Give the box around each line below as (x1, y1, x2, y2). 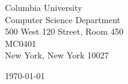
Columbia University (5, 1, 83, 13)
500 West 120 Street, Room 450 (5, 25, 124, 38)
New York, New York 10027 (5, 49, 109, 61)
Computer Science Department (5, 13, 121, 26)
